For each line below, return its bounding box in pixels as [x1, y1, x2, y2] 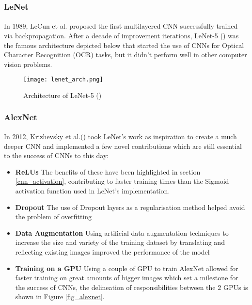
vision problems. [4, 59, 52, 69]
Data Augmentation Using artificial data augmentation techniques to [15, 227, 229, 238]
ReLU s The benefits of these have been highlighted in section [15, 166, 201, 177]
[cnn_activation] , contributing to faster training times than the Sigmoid [15, 176, 229, 186]
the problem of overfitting [15, 211, 92, 222]
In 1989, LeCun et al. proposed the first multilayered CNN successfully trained [4, 21, 238, 31]
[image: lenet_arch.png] [23, 76, 103, 83]
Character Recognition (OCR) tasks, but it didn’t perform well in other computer [4, 49, 247, 60]
